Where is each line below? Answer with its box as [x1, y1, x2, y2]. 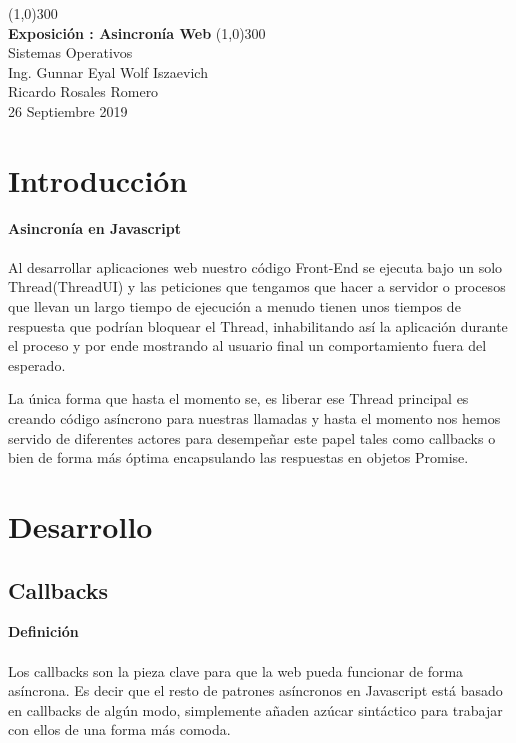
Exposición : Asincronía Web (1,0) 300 [8, 22, 266, 43]
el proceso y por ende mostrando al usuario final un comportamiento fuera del [8, 335, 487, 356]
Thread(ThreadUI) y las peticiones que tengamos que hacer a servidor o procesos [8, 276, 506, 297]
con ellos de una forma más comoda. [8, 719, 231, 740]
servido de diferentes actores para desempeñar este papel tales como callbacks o [8, 427, 496, 448]
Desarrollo [8, 506, 153, 546]
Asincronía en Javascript [8, 217, 181, 238]
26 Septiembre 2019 [8, 100, 128, 121]
